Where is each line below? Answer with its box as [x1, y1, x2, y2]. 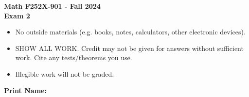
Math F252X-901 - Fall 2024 [4, 1, 101, 11]
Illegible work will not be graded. [15, 68, 114, 79]
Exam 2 [4, 10, 30, 20]
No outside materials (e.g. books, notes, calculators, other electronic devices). [15, 27, 246, 37]
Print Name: [4, 85, 47, 95]
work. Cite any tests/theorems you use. [15, 52, 132, 63]
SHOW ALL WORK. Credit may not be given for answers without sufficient [15, 43, 244, 53]
